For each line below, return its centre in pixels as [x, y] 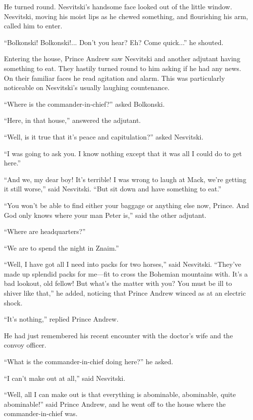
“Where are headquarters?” [45, 231]
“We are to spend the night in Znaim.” [62, 247]
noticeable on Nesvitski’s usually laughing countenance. [87, 87]
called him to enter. [33, 26]
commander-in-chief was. [41, 413]
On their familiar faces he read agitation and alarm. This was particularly [115, 78]
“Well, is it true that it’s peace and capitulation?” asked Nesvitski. [104, 136]
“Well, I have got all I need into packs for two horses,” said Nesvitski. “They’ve [123, 264]
